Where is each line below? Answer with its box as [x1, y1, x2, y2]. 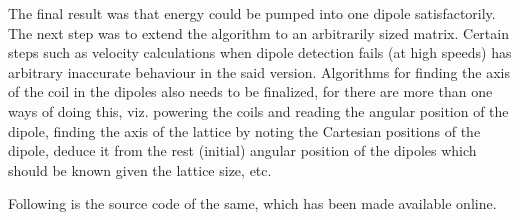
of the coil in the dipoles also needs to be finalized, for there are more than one [8, 81, 493, 102]
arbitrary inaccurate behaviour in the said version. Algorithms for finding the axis [8, 61, 510, 82]
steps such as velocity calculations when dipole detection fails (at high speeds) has [8, 42, 512, 63]
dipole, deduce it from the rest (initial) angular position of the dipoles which [8, 140, 477, 161]
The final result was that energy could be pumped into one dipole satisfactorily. [8, 3, 496, 23]
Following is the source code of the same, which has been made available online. [8, 193, 497, 214]
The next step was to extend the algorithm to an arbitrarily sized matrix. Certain [8, 22, 509, 43]
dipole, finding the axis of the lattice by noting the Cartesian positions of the [8, 120, 481, 141]
